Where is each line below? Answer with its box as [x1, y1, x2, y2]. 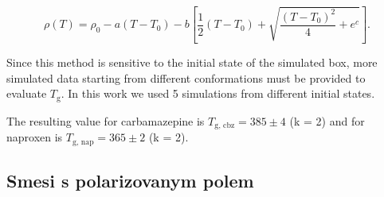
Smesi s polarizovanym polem [6, 168, 254, 193]
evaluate [6, 85, 47, 102]
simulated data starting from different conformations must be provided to [6, 69, 366, 86]
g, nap [72, 137, 94, 146]
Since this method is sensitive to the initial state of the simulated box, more [6, 54, 378, 71]
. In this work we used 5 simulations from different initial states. [61, 85, 375, 102]
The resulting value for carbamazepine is [6, 112, 205, 129]
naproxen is [6, 129, 63, 145]
